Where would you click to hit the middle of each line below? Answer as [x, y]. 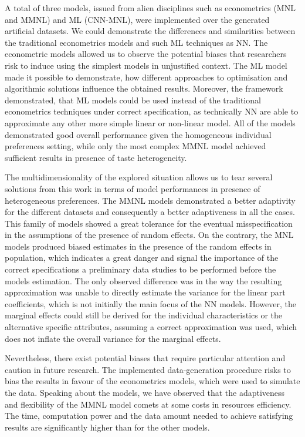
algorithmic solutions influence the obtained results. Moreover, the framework [144, 88]
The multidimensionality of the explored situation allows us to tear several [139, 177]
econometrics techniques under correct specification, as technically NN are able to [152, 111]
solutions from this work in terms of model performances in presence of [133, 188]
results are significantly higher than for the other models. [107, 427]
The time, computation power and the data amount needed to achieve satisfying [149, 416]
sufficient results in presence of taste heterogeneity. [96, 157]
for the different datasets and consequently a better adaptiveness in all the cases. [150, 212]
